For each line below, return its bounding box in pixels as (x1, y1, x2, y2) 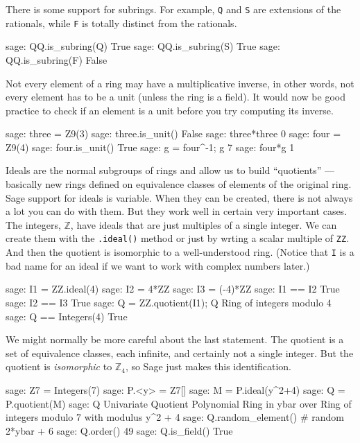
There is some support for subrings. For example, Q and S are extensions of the (6, 2, 341, 16)
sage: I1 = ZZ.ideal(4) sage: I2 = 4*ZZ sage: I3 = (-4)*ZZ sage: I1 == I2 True (6, 281, 340, 296)
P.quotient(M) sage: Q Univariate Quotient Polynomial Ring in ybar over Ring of (6, 396, 352, 410)
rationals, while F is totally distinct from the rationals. (6, 15, 237, 30)
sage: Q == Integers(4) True (6, 309, 128, 323)
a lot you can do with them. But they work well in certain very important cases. (6, 204, 348, 218)
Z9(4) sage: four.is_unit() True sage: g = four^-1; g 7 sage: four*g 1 (6, 139, 295, 154)
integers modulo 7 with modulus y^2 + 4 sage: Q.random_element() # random (6, 410, 345, 424)
